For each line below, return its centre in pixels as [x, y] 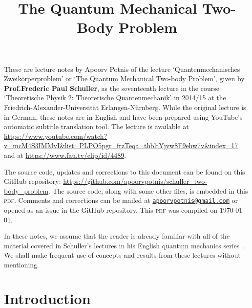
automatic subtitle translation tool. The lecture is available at [96, 126]
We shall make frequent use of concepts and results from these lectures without [122, 255]
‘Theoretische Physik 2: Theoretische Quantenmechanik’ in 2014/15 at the [115, 98]
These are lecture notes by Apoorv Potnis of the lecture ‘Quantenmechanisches [122, 69]
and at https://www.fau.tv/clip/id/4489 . [65, 155]
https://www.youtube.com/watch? [56, 136]
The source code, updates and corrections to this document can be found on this [125, 171]
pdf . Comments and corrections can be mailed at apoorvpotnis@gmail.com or [121, 200]
